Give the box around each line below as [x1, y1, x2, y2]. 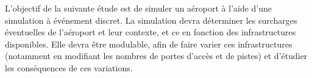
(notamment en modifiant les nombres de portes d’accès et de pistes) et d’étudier [5, 49, 308, 62]
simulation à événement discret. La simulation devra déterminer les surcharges [5, 13, 297, 26]
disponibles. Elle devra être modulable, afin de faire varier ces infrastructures [5, 37, 292, 50]
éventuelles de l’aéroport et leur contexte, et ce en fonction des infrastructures [5, 26, 296, 38]
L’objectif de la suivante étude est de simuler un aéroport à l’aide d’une [5, 2, 272, 14]
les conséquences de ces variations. [5, 61, 133, 74]
